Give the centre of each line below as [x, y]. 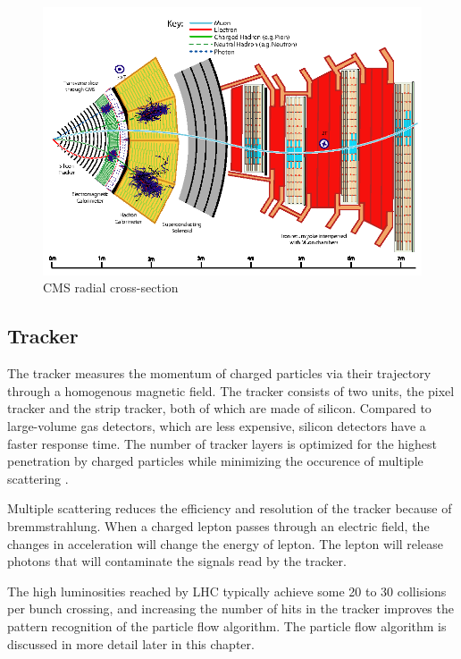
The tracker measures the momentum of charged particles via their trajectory [219, 373]
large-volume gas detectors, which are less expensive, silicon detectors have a [217, 426]
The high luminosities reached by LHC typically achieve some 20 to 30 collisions [227, 591]
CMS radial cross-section [111, 287]
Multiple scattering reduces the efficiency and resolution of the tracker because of [230, 508]
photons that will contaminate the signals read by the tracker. [177, 561]
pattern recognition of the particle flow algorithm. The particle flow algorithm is [227, 625]
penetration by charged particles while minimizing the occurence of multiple [215, 461]
